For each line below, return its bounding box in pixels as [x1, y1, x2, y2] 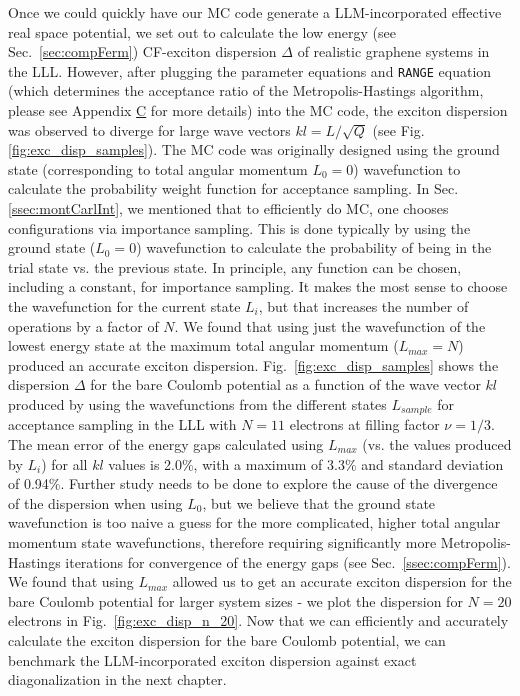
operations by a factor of [8, 315, 159, 336]
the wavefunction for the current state [8, 295, 241, 316]
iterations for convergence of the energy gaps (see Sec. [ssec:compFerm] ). [65, 551, 511, 572]
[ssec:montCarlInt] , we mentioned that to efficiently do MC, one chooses [8, 198, 449, 218]
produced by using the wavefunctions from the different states [8, 393, 387, 414]
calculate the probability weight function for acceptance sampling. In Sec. [8, 178, 459, 199]
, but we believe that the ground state [202, 492, 436, 513]
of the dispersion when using [8, 492, 183, 513]
